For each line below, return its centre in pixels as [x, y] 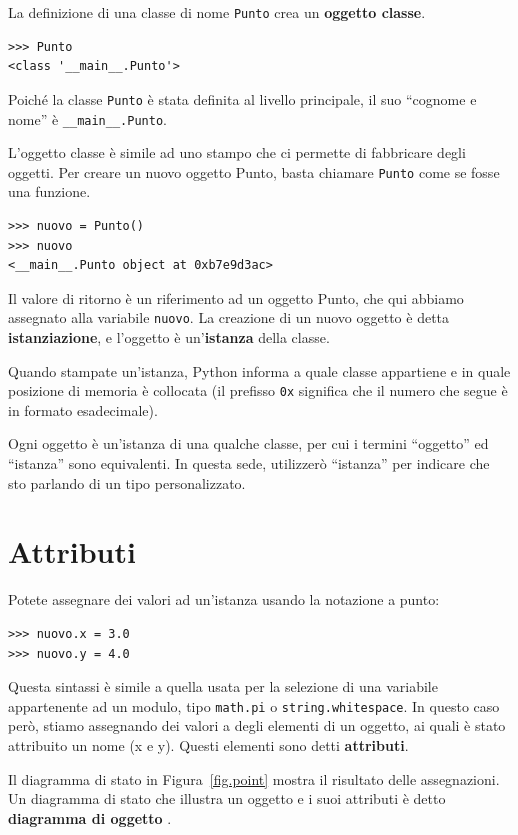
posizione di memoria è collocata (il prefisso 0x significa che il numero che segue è [258, 390]
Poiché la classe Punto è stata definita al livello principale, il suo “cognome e [242, 98]
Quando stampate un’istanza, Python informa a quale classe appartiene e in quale [259, 370]
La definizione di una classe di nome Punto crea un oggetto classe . [217, 12]
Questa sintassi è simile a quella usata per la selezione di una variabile [223, 686]
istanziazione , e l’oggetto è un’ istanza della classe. [169, 337]
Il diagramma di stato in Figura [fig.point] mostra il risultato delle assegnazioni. [254, 778]
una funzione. [49, 191]
